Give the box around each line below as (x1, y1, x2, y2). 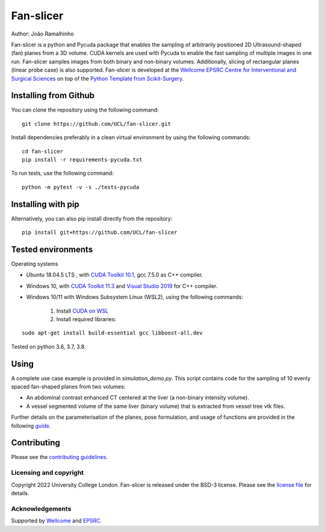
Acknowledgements (11, 504, 72, 513)
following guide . (11, 422, 51, 429)
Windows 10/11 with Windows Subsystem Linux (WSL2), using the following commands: (26, 293, 244, 301)
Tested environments (11, 244, 93, 254)
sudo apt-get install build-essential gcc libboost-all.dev (22, 330, 203, 337)
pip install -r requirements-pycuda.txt (22, 156, 143, 163)
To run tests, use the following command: (11, 169, 114, 177)
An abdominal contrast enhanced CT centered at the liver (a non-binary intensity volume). (26, 394, 249, 401)
